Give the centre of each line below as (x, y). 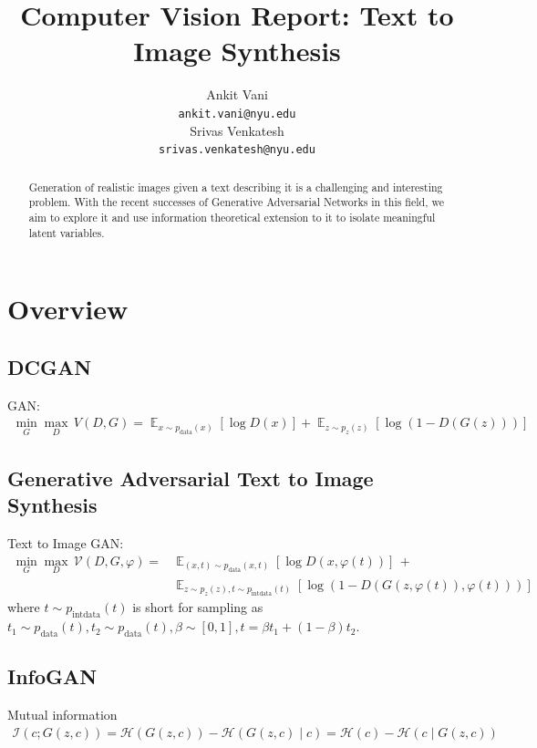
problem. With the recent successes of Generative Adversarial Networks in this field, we (236, 202)
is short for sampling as (198, 607)
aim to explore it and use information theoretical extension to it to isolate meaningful (232, 217)
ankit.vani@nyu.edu (237, 114)
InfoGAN (52, 676)
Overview (68, 309)
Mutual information (62, 715)
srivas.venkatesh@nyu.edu (237, 150)
